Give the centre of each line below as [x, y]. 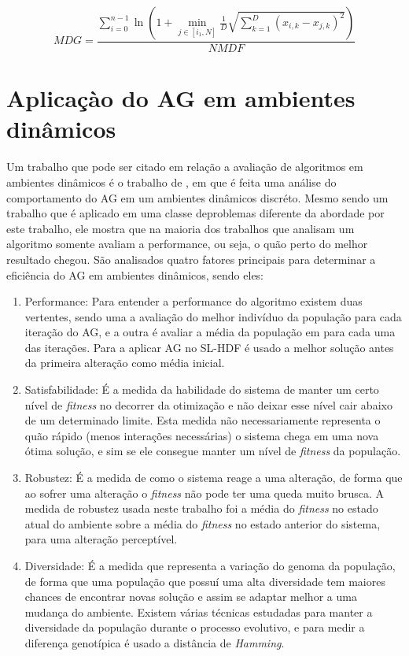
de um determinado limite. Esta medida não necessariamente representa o [203, 420]
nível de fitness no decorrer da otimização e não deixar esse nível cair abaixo [208, 404]
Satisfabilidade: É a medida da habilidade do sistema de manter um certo [202, 389]
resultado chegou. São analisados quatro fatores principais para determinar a [191, 259]
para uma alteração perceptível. [101, 539]
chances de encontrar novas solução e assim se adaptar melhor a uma [191, 597]
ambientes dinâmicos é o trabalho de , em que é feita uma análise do [171, 182]
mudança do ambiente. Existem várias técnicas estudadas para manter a [199, 612]
